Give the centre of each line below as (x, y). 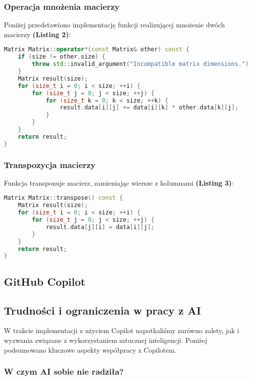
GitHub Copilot (45, 281)
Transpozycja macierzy (50, 164)
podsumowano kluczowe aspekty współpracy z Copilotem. (90, 349)
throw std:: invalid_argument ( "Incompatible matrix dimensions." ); (142, 64)
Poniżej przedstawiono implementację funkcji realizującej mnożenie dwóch (115, 25)
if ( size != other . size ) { (62, 57)
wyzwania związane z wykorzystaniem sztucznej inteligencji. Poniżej (106, 340)
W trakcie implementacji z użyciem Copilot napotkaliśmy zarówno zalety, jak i (122, 330)
